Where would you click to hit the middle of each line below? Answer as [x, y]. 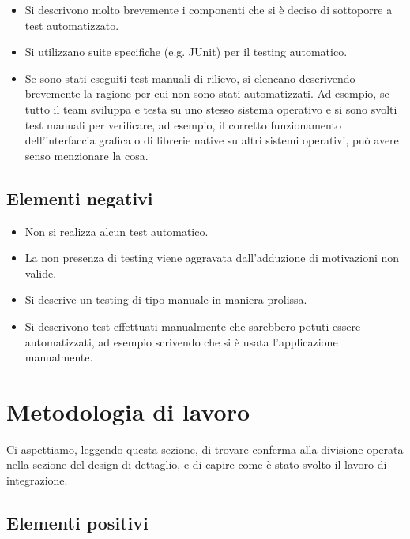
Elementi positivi [77, 522]
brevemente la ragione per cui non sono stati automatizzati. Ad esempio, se [207, 94]
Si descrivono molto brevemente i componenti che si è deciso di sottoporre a [209, 9]
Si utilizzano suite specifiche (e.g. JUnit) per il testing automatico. [186, 52]
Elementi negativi [80, 198]
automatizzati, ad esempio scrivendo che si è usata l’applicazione [181, 341]
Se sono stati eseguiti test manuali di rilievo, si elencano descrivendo [190, 78]
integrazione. [37, 480]
